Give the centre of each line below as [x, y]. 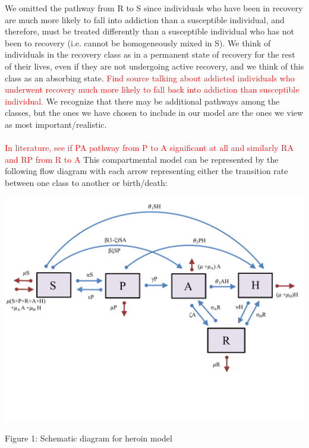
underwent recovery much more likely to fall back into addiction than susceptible [152, 89]
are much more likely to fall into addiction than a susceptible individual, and [145, 19]
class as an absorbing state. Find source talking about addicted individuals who [150, 78]
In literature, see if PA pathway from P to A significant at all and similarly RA [149, 148]
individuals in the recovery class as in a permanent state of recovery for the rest [150, 54]
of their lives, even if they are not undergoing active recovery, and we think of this [154, 66]
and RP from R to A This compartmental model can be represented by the [142, 159]
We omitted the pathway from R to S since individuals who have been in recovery [154, 8]
